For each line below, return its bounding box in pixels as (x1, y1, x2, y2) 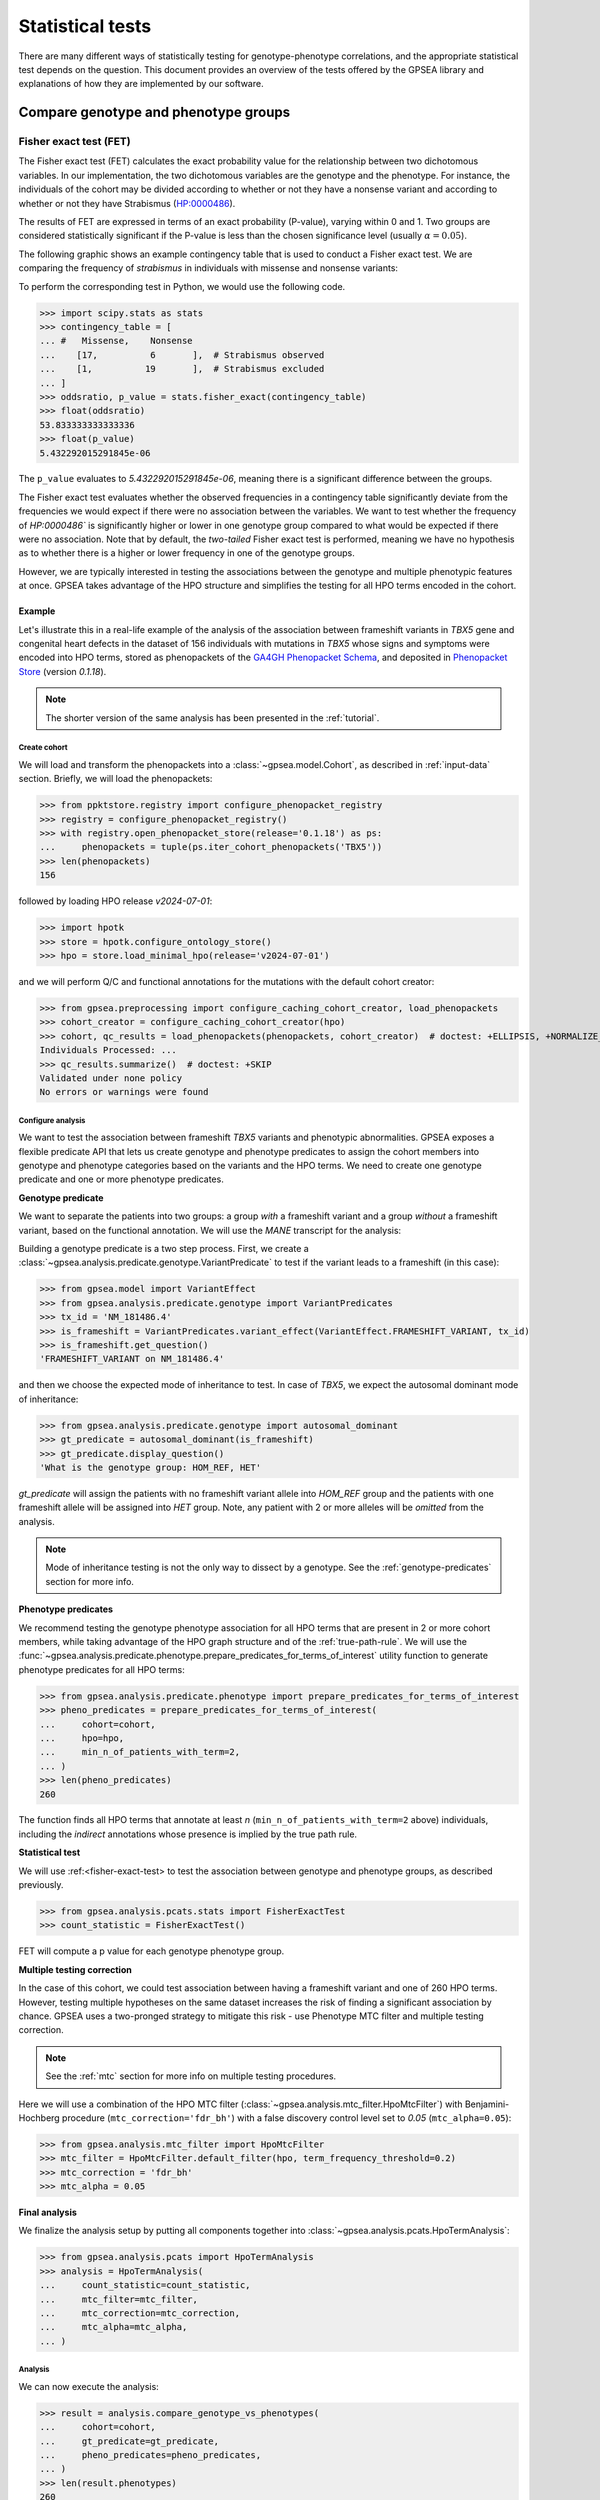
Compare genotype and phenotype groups (18, 104, 291, 121)
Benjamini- (464, 2098, 510, 2110)
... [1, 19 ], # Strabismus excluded (39, 363, 325, 375)
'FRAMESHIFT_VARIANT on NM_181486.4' (39, 1353, 225, 1365)
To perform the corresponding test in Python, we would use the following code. (18, 280, 346, 292)
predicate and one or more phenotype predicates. (18, 1173, 224, 1185)
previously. (18, 1879, 64, 1891)
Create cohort (18, 743, 69, 753)
